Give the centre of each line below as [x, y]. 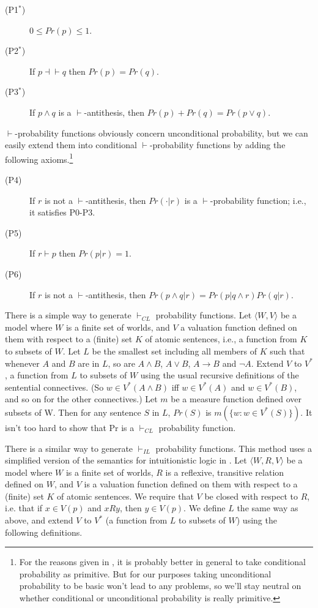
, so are [121, 363]
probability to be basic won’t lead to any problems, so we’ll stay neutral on [160, 586]
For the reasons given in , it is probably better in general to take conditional [162, 562]
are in [89, 363]
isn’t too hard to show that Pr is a [70, 427]
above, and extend [39, 520]
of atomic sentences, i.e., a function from [221, 339]
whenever [22, 363]
